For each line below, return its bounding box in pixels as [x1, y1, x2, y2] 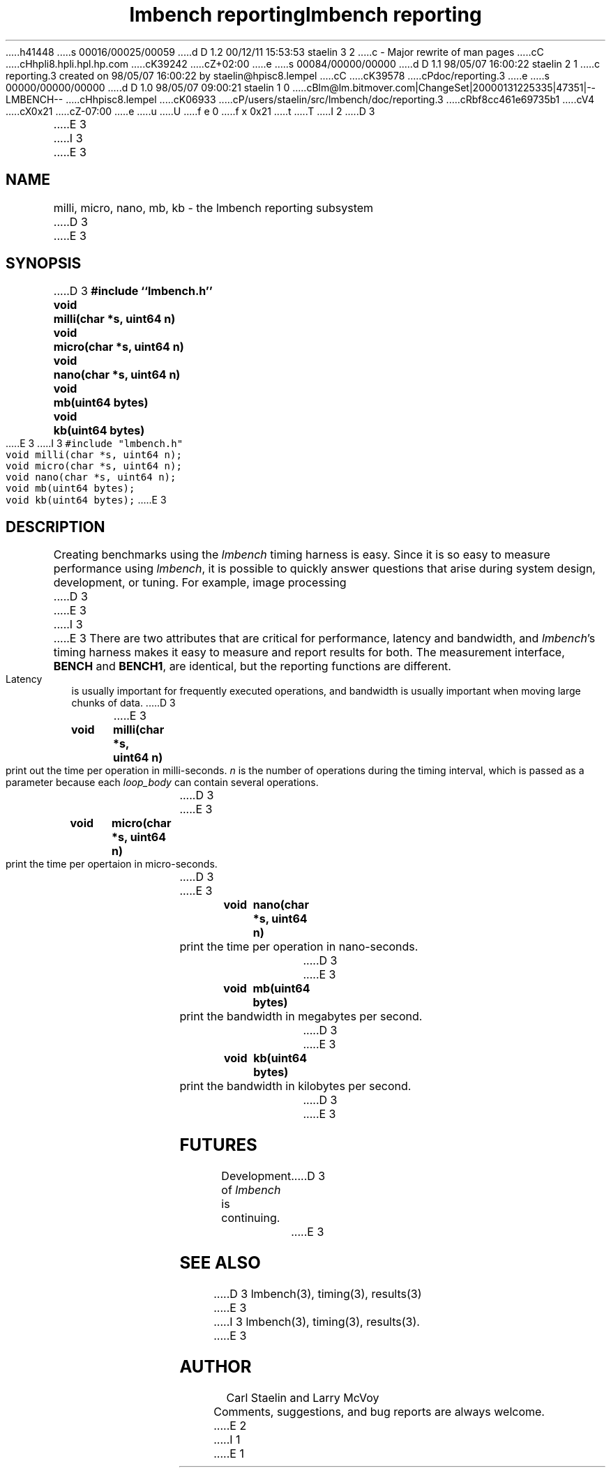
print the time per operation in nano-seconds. [179, 939, 418, 954]
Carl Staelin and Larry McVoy [226, 1390, 379, 1405]
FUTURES [179, 1135, 257, 1156]
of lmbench [221, 1183, 281, 1198]
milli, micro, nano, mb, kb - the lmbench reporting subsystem [53, 200, 374, 215]
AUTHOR [179, 1356, 252, 1377]
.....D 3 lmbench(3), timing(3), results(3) [213, 1286, 422, 1301]
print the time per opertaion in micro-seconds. [6, 858, 218, 870]
